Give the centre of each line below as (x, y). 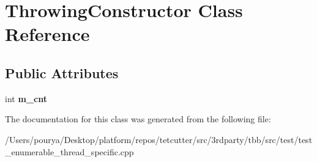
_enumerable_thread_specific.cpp (69, 151)
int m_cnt (26, 98)
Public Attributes (62, 72)
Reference (47, 34)
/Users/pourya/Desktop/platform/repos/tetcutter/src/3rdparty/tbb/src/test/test (159, 139)
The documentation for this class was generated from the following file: (138, 119)
